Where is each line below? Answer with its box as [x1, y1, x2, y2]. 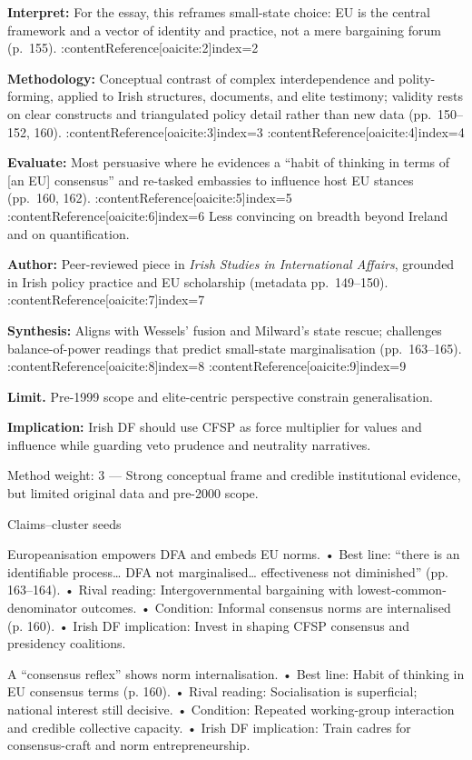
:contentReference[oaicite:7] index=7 [7, 290, 205, 309]
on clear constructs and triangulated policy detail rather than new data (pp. [7, 104, 432, 123]
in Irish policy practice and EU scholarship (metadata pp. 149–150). [7, 272, 388, 291]
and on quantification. [7, 224, 130, 243]
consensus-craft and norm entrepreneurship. [7, 735, 251, 755]
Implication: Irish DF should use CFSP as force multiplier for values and [7, 417, 422, 436]
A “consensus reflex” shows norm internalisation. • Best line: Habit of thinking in [7, 664, 465, 683]
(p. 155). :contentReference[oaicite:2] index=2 [7, 38, 259, 57]
